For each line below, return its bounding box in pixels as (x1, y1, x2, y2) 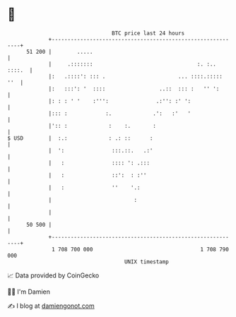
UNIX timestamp (124, 258, 170, 265)
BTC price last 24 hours (112, 30, 185, 37)
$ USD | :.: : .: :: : (7, 134, 153, 142)
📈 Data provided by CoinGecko (7, 271, 100, 280)
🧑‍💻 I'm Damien (7, 287, 51, 296)
